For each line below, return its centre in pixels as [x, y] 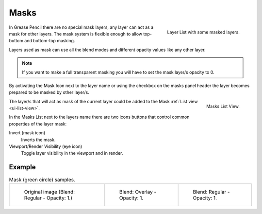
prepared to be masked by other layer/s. [49, 92]
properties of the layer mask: [38, 124]
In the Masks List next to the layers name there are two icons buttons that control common [99, 117]
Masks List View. [223, 107]
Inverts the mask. [38, 140]
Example [22, 167]
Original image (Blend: [49, 192]
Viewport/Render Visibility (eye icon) [46, 146]
